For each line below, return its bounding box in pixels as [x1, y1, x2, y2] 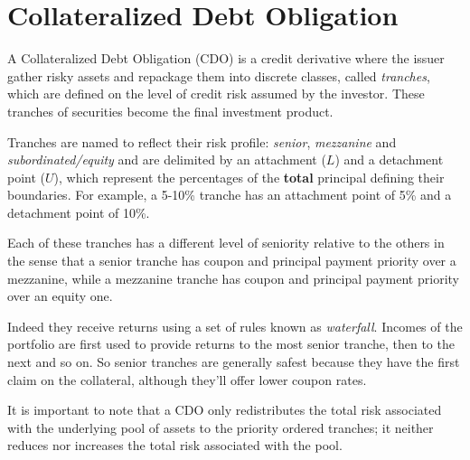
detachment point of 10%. [7, 202, 150, 221]
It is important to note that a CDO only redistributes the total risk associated [7, 400, 442, 419]
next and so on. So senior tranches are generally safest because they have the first [7, 352, 460, 371]
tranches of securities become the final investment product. [7, 101, 334, 120]
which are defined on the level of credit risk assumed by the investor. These [7, 84, 425, 103]
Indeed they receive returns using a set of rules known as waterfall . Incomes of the [7, 316, 463, 335]
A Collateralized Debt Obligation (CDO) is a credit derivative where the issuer [7, 49, 445, 68]
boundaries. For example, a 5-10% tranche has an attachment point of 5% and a [7, 185, 452, 204]
